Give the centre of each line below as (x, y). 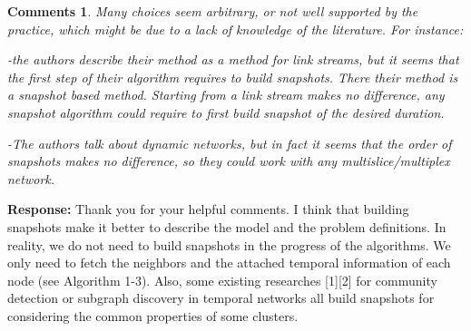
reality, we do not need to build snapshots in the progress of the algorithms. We (229, 244)
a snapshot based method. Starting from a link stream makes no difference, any (226, 95)
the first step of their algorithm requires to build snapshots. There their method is (233, 77)
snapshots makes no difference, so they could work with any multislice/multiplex (229, 161)
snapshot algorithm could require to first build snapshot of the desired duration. (226, 112)
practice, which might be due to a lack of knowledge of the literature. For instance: (235, 29)
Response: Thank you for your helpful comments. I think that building (208, 209)
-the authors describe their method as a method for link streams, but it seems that (233, 59)
